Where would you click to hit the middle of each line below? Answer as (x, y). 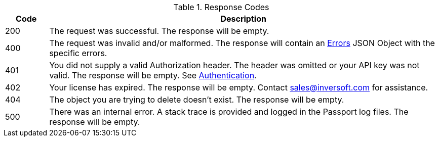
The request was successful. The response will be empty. (159, 31)
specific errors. (78, 53)
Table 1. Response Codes (221, 7)
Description (243, 19)
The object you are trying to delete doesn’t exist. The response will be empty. (197, 100)
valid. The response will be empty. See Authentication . (153, 75)
